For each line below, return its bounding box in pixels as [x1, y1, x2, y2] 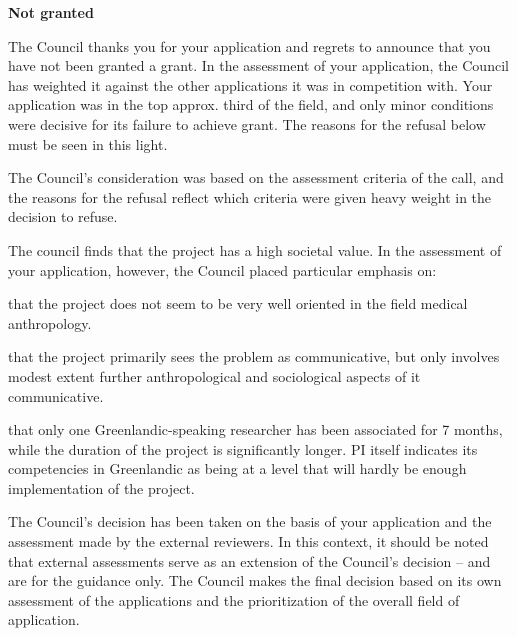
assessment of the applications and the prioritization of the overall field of [8, 589, 460, 610]
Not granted [8, 2, 94, 22]
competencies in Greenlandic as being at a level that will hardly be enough [8, 458, 467, 479]
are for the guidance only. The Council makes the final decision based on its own [8, 570, 502, 591]
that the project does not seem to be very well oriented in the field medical [8, 293, 468, 314]
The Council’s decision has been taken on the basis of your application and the [8, 511, 492, 532]
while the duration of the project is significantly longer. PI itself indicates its [8, 438, 478, 459]
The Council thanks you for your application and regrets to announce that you [8, 35, 491, 56]
